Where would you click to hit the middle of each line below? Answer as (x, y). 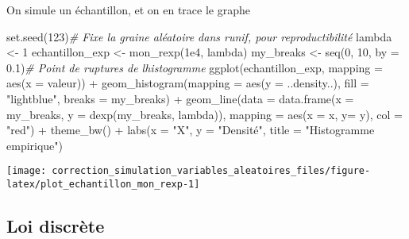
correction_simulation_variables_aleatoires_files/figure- (211, 171)
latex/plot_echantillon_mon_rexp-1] (103, 184)
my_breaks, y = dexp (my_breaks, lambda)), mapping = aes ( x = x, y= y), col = (204, 114)
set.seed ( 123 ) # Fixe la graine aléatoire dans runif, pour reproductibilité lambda (199, 36)
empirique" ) (35, 145)
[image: (27, 171)
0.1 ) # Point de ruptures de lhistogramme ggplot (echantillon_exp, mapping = (195, 67)
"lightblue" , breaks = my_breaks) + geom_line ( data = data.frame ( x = (180, 98)
